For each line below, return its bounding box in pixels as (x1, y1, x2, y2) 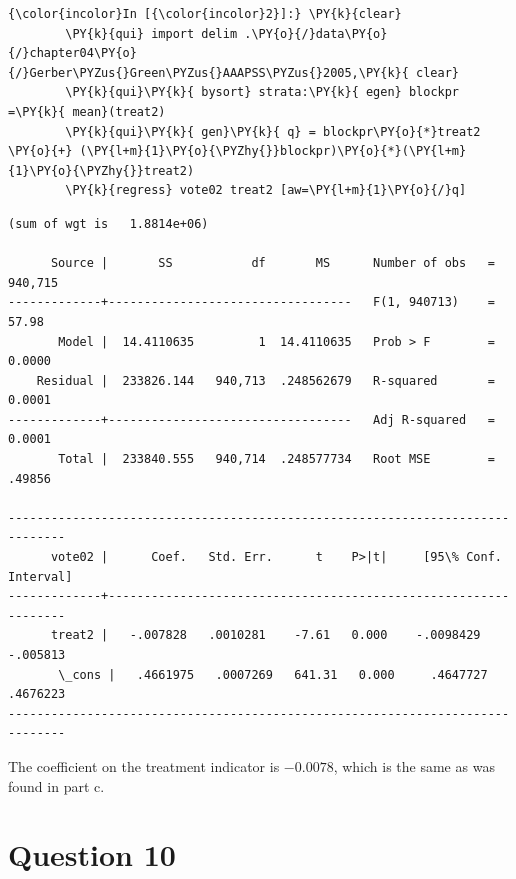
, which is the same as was (333, 755, 495, 776)
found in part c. (8, 775, 105, 796)
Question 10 (8, 834, 176, 875)
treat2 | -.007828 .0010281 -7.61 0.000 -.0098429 (50, 628, 481, 643)
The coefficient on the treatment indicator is (8, 755, 280, 776)
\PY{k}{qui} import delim (65, 26, 238, 41)
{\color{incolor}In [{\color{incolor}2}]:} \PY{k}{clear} (8, 7, 402, 21)
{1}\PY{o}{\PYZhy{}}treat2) (8, 163, 195, 178)
